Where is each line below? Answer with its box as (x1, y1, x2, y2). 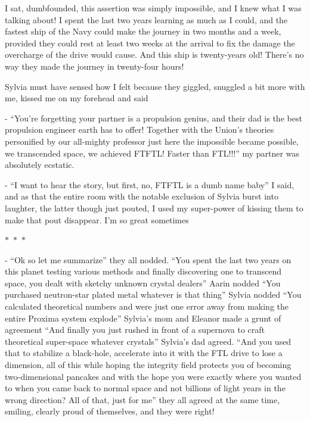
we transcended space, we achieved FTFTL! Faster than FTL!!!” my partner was (5, 146, 299, 159)
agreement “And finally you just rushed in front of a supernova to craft (5, 323, 265, 336)
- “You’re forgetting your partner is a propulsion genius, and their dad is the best (5, 111, 302, 124)
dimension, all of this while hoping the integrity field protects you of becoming (5, 358, 292, 371)
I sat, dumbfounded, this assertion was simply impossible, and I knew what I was (5, 2, 302, 14)
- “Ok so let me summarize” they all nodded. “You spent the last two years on (5, 253, 292, 266)
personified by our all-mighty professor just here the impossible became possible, (5, 135, 299, 147)
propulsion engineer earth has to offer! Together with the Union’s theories (5, 123, 274, 136)
